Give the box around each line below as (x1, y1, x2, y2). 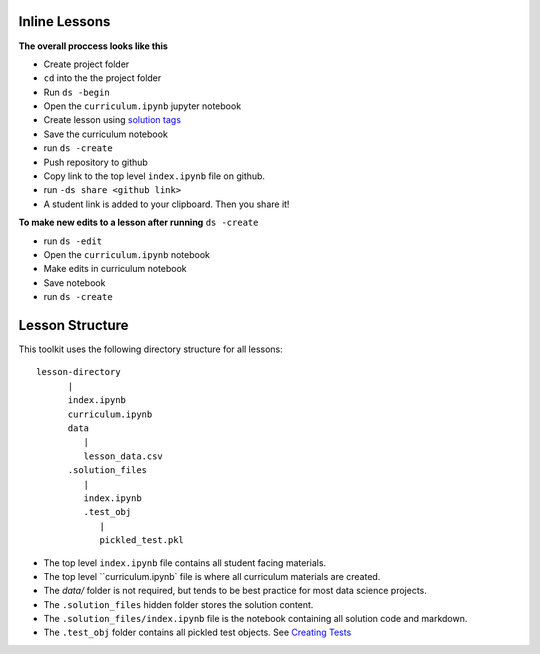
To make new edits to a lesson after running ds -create (18, 216, 259, 229)
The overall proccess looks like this (18, 40, 169, 52)
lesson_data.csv (83, 450, 164, 462)
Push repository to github (43, 156, 149, 168)
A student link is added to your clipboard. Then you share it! (43, 198, 290, 210)
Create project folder (43, 58, 130, 70)
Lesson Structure (18, 316, 129, 334)
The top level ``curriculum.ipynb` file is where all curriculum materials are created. (43, 570, 381, 582)
